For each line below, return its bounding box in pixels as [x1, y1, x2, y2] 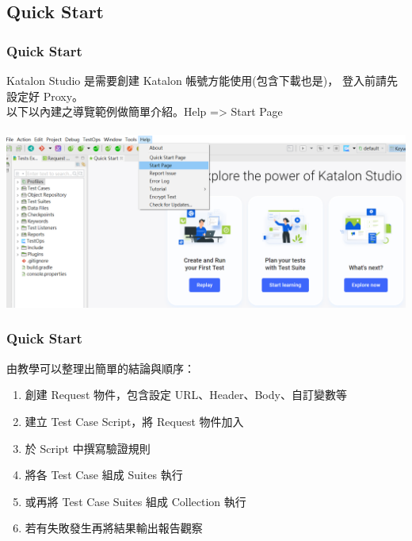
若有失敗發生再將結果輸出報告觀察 [25, 520, 203, 536]
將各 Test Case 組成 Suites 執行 [25, 466, 183, 483]
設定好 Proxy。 [6, 87, 84, 104]
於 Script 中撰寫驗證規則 [25, 439, 151, 456]
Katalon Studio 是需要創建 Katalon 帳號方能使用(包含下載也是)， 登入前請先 [6, 72, 398, 88]
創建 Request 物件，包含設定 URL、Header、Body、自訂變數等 [25, 386, 347, 403]
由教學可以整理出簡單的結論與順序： [6, 359, 195, 376]
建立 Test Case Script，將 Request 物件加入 [25, 412, 244, 429]
